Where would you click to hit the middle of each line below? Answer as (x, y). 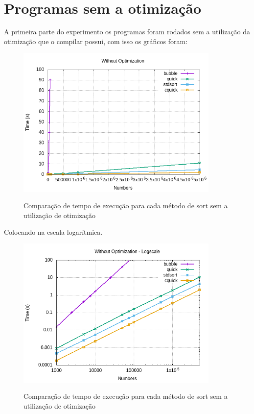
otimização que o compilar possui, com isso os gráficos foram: (96, 41)
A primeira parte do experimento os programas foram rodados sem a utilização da (127, 32)
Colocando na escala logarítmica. (53, 231)
